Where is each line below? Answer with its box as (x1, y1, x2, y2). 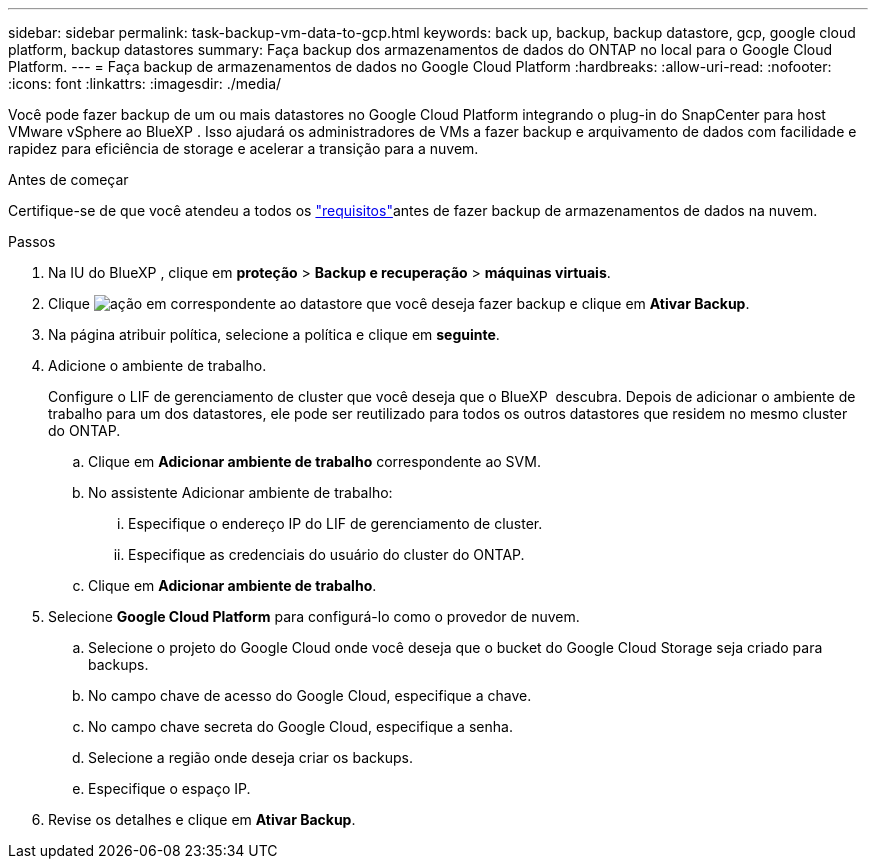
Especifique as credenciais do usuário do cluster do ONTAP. (128, 546, 525, 563)
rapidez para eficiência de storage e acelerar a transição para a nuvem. (8, 140, 479, 157)
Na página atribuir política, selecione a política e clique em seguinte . (48, 326, 500, 343)
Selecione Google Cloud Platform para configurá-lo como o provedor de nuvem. (48, 608, 580, 625)
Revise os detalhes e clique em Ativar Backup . (48, 811, 356, 828)
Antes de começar (8, 171, 129, 188)
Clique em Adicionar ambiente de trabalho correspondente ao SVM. (88, 453, 541, 470)
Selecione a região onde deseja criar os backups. (88, 749, 413, 766)
